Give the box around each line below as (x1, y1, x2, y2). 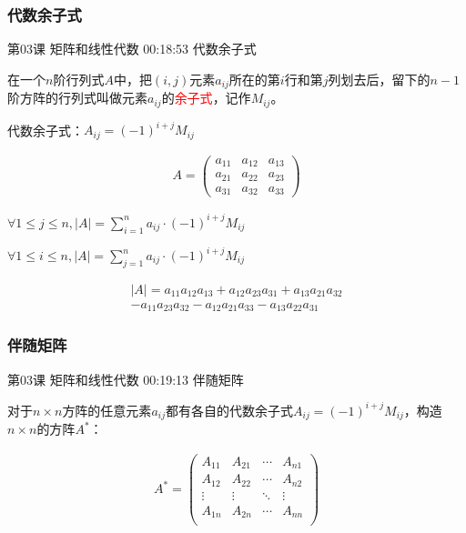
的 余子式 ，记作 (161, 88, 251, 107)
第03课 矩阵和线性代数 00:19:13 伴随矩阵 (7, 369, 244, 388)
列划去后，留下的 (328, 69, 431, 88)
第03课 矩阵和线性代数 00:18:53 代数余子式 (7, 39, 257, 58)
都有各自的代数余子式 (166, 400, 293, 419)
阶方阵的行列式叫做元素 (7, 88, 147, 107)
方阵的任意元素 (62, 400, 152, 419)
